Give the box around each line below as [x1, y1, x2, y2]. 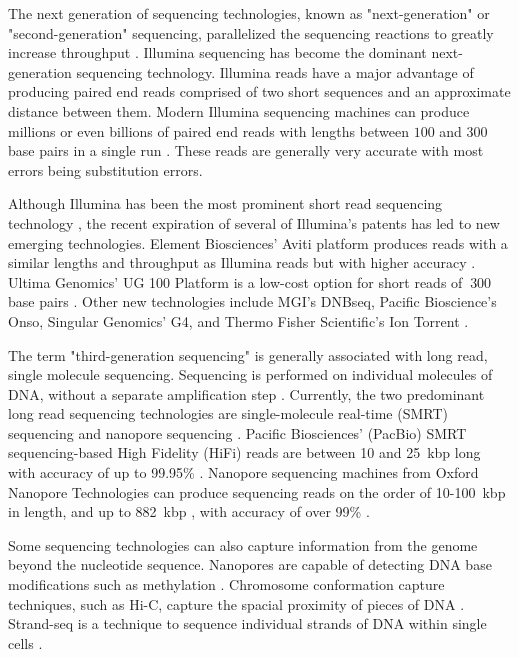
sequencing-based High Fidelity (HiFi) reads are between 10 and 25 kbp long [8, 442, 481, 463]
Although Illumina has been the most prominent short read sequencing [8, 193, 443, 214]
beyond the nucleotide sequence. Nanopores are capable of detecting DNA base [8, 554, 492, 575]
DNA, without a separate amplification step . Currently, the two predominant [8, 383, 485, 404]
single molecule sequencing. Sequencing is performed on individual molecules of [8, 364, 493, 385]
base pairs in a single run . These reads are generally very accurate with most [8, 140, 484, 161]
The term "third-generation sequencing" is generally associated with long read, [8, 344, 488, 365]
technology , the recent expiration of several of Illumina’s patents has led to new [8, 212, 500, 233]
